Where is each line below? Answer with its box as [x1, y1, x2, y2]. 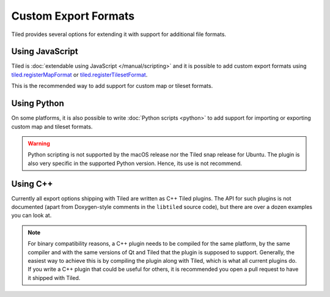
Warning [28, 139, 50, 147]
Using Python [11, 98, 64, 109]
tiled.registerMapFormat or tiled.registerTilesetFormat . [11, 71, 148, 78]
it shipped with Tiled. [28, 274, 81, 281]
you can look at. [11, 211, 52, 219]
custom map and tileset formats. [11, 123, 93, 130]
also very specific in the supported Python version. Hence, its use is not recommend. [28, 159, 243, 167]
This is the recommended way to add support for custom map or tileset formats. [11, 82, 213, 90]
